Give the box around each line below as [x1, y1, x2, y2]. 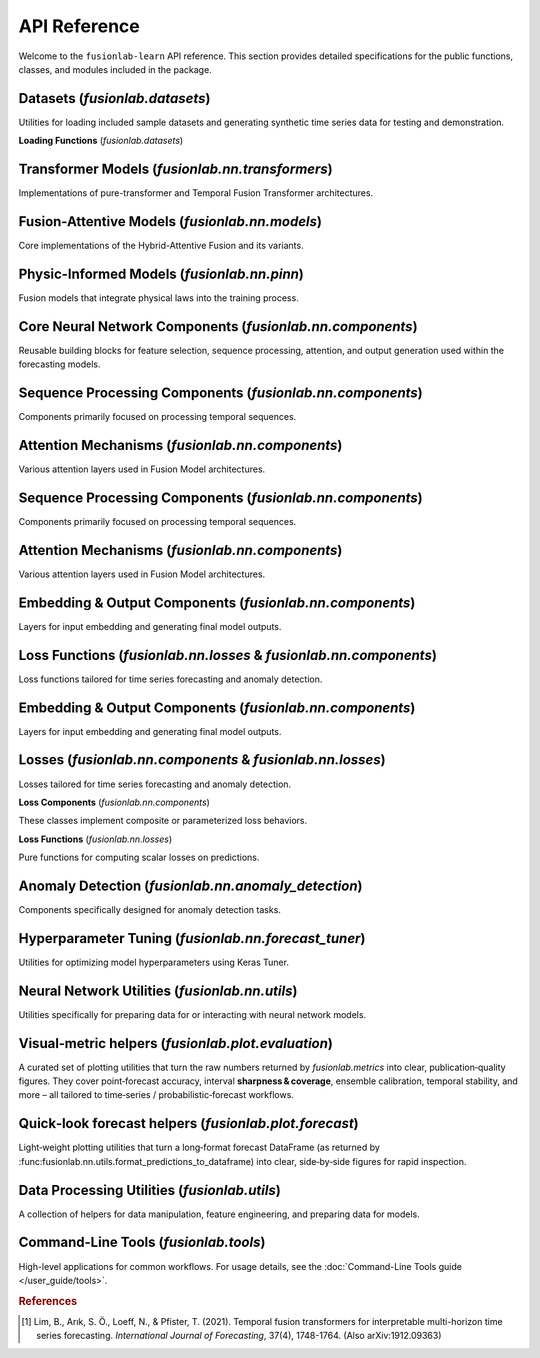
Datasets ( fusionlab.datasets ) [18, 90, 211, 107]
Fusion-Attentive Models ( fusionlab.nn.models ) [18, 213, 322, 230]
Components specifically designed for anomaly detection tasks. [18, 903, 282, 915]
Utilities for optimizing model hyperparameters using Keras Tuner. [18, 956, 290, 968]
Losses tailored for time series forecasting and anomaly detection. [18, 778, 292, 790]
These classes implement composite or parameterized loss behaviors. [18, 815, 308, 827]
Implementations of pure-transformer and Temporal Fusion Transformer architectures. [18, 187, 374, 199]
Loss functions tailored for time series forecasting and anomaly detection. [18, 673, 323, 685]
